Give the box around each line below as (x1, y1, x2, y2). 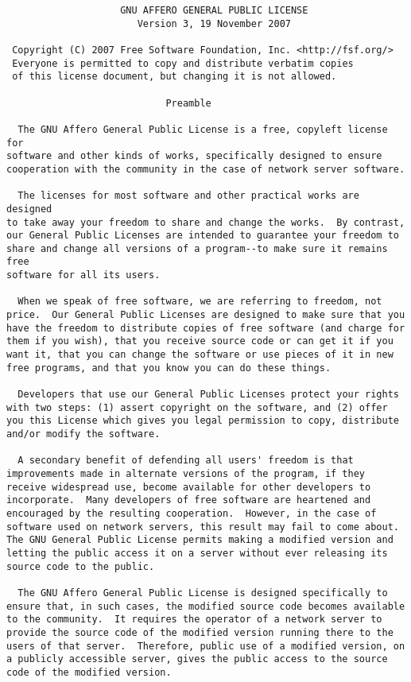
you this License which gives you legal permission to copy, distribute (6, 415, 399, 427)
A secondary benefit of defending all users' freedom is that (17, 455, 354, 467)
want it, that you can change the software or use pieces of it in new (6, 349, 394, 361)
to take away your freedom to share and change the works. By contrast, (6, 216, 405, 228)
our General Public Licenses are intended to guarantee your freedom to (6, 230, 399, 242)
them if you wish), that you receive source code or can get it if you (6, 335, 394, 347)
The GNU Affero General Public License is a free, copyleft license (17, 123, 388, 135)
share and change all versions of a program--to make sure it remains (6, 242, 388, 254)
